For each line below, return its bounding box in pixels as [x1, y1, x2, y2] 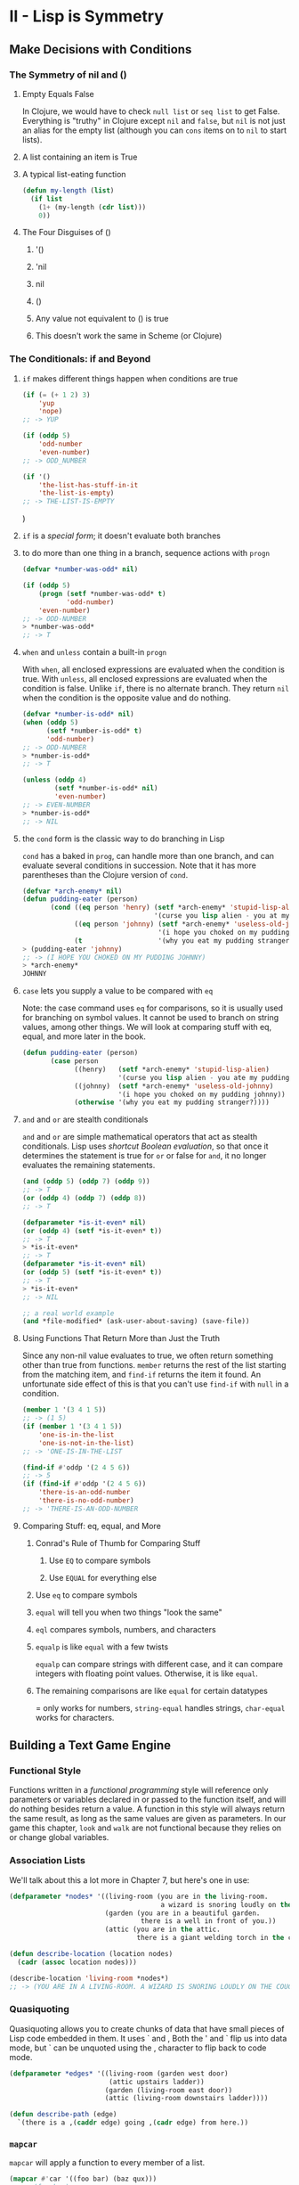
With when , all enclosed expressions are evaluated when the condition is [21, 664, 285, 675]
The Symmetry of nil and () [9, 69, 127, 81]
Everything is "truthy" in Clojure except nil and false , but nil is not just [21, 115, 286, 126]
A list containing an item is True [21, 151, 138, 162]
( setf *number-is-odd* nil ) [54, 784, 158, 793]
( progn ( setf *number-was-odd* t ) [38, 589, 166, 598]
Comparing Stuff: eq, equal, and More [21, 1520, 162, 1531]
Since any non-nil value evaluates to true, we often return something [21, 1350, 274, 1361]
